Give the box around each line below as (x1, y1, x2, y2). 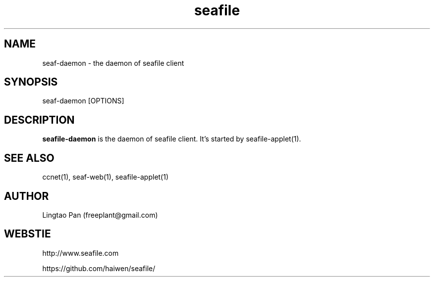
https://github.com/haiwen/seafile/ (42, 264, 156, 273)
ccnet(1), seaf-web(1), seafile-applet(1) (42, 173, 169, 182)
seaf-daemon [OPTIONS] (42, 96, 124, 105)
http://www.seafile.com (42, 248, 119, 257)
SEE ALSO (4, 151, 54, 164)
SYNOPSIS (4, 76, 58, 89)
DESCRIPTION (4, 113, 75, 126)
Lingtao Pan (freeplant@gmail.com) (42, 210, 158, 219)
